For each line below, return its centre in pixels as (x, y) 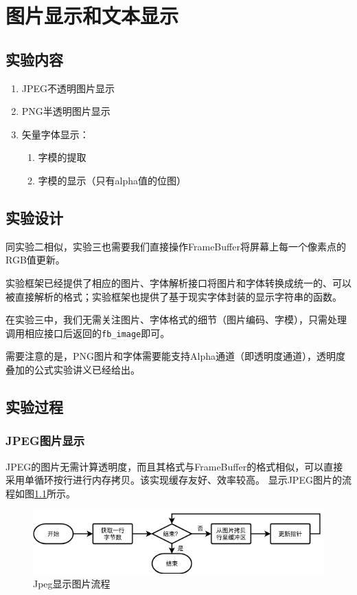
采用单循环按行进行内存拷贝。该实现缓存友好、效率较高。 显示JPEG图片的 (174, 480)
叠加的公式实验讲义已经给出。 (73, 369)
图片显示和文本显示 (92, 15)
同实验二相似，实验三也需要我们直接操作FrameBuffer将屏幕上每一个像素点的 (176, 246)
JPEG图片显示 (45, 441)
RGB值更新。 (35, 260)
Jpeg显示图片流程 (72, 583)
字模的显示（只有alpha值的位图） (112, 180)
